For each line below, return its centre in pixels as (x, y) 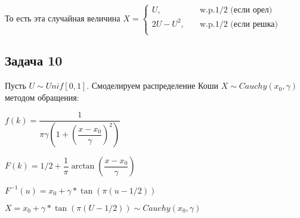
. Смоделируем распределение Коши (153, 85)
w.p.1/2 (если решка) (239, 24)
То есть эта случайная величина (63, 18)
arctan (83, 166)
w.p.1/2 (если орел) (236, 10)
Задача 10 (34, 60)
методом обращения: (42, 97)
